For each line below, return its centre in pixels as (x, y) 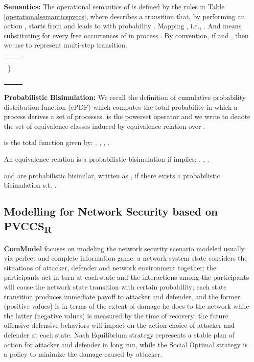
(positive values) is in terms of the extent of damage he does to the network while (127, 306)
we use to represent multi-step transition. (66, 45)
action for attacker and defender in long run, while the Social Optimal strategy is (126, 344)
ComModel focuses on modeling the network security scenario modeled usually (124, 248)
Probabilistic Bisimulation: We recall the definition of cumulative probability (125, 97)
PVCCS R (28, 227)
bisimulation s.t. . (30, 185)
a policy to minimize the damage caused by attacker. (83, 354)
